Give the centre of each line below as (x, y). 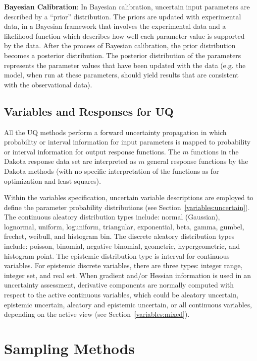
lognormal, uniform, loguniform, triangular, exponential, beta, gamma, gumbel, (124, 226)
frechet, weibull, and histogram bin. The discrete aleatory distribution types (119, 236)
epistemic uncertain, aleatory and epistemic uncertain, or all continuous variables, (128, 304)
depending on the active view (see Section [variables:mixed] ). (97, 314)
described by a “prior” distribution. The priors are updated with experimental (123, 16)
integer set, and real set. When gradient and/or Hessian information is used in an (128, 275)
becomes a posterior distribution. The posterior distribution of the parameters (123, 55)
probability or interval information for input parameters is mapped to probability (127, 142)
